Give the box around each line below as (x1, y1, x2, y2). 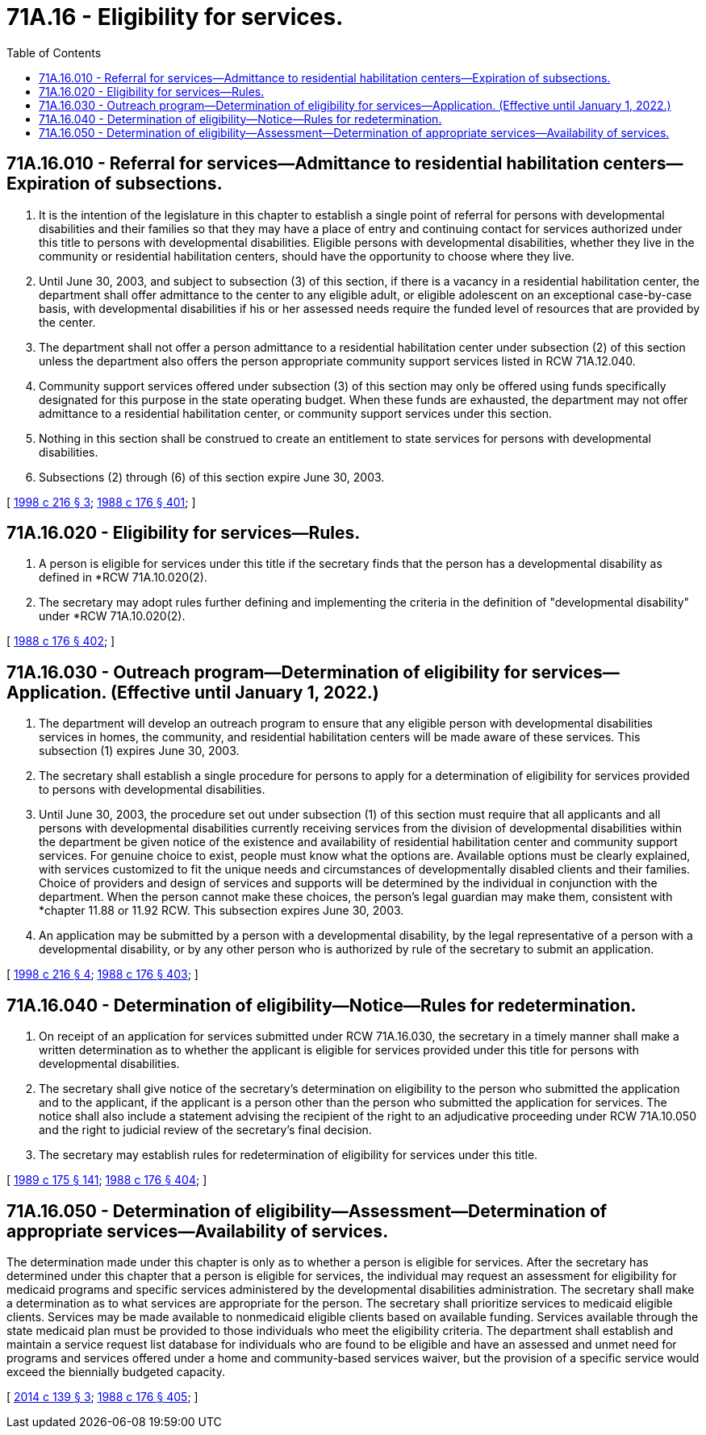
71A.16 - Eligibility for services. (6, 3, 344, 31)
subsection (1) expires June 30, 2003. (39, 744, 240, 758)
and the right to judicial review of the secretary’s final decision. (39, 1123, 372, 1137)
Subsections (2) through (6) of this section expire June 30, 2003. (39, 469, 385, 484)
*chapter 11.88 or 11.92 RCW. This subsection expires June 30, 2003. (39, 903, 404, 918)
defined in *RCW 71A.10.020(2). (39, 570, 207, 585)
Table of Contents (6, 45, 102, 60)
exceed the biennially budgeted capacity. (6, 1364, 225, 1379)
